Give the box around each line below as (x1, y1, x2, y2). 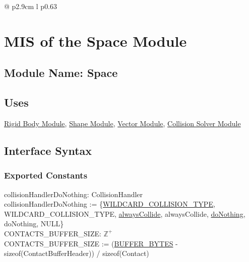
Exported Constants (4, 169, 88, 182)
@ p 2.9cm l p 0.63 (4, 1, 57, 11)
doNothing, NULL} (4, 218, 64, 229)
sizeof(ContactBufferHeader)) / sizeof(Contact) (4, 248, 149, 258)
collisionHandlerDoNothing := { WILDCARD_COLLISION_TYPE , (4, 199, 215, 209)
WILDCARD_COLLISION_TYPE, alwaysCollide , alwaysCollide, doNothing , (4, 208, 245, 219)
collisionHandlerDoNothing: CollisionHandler (4, 189, 143, 199)
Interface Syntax (4, 142, 92, 158)
